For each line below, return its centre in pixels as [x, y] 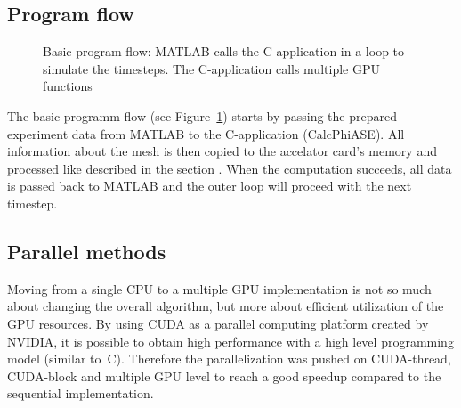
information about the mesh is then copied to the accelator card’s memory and [222, 151]
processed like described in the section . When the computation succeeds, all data [230, 168]
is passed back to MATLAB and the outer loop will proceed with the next [210, 186]
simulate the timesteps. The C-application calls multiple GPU [211, 68]
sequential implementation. [81, 393]
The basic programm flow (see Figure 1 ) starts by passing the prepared [202, 115]
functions [68, 86]
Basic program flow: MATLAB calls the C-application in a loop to [224, 51]
